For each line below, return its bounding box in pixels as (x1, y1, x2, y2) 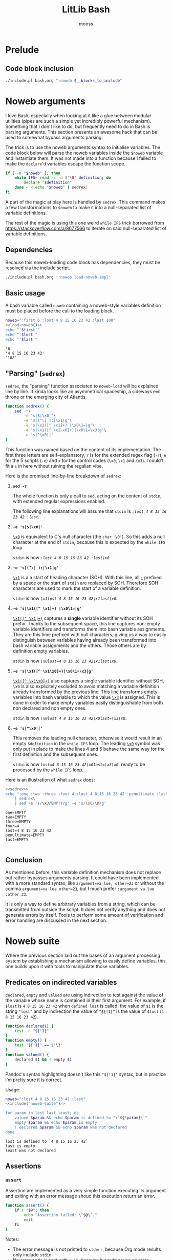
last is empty (5, 1143, 36, 1148)
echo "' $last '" (5, 337, 38, 342)
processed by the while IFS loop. (12, 767, 83, 773)
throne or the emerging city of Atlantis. (5, 394, 87, 400)
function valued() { (5, 1052, 50, 1057)
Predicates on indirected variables (5, 978, 117, 987)
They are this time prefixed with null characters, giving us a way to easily (12, 631, 166, 638)
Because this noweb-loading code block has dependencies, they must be (5, 259, 160, 265)
